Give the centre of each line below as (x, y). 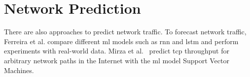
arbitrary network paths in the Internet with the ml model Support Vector (117, 60)
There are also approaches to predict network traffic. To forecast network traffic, (125, 32)
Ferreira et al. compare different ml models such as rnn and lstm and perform (121, 41)
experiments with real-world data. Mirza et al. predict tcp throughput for (117, 51)
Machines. (19, 70)
